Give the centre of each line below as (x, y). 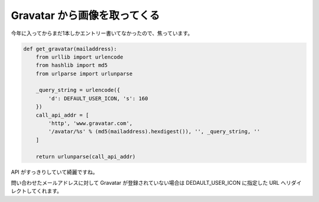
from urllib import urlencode (79, 57)
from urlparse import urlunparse (84, 73)
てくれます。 (47, 191)
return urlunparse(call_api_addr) (86, 156)
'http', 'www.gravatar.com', (90, 124)
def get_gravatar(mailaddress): (70, 49)
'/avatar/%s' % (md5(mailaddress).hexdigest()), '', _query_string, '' (154, 132)
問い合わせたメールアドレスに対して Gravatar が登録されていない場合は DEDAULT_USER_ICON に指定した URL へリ (151, 182)
